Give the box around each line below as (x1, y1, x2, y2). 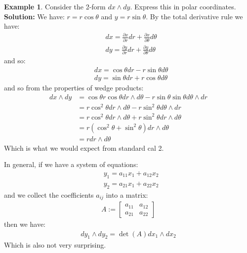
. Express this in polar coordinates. (130, 1, 236, 11)
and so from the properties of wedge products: (4, 82, 144, 92)
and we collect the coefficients (4, 189, 94, 200)
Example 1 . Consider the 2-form (4, 1, 106, 11)
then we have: (4, 219, 45, 229)
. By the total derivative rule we (146, 11, 243, 21)
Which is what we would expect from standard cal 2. (4, 142, 164, 153)
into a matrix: (106, 189, 148, 200)
